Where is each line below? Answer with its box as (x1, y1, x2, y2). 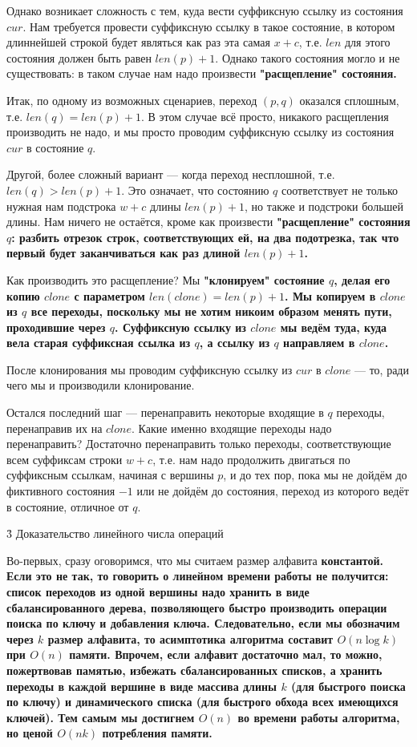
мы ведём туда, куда (280, 318, 387, 335)
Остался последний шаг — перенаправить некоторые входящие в (6, 404, 324, 421)
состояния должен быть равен (6, 49, 152, 66)
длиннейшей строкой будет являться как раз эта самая (6, 34, 270, 50)
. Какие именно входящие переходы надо (132, 419, 332, 436)
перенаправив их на (6, 419, 103, 436)
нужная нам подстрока (6, 197, 116, 214)
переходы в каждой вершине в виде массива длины (6, 677, 277, 694)
